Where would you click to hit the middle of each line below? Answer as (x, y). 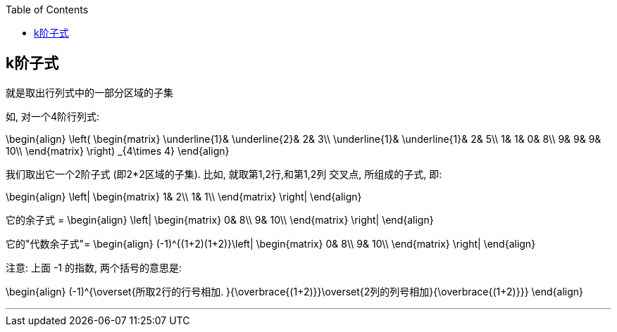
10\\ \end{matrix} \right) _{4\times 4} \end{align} (118, 151)
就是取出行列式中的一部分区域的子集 (89, 92)
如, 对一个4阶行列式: (53, 116)
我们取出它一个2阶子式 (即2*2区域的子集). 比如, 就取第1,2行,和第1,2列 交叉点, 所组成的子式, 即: (224, 174)
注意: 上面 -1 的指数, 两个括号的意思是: (94, 267)
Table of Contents (47, 9)
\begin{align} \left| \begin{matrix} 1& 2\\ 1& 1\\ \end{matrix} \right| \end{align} (184, 196)
